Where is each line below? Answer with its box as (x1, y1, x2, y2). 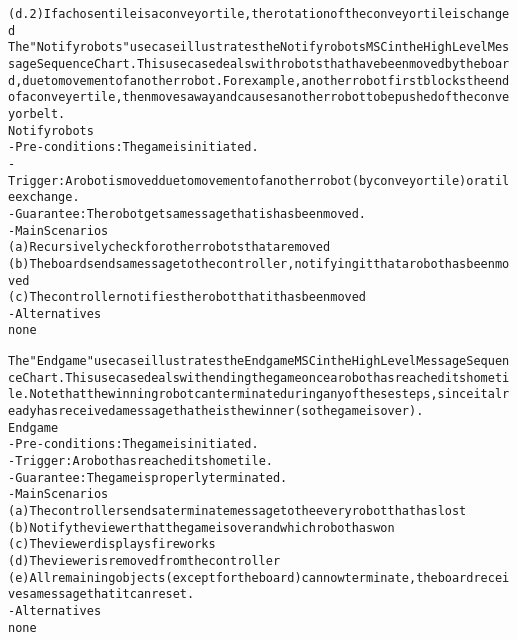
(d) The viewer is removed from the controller (8, 554, 281, 568)
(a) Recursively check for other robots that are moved (8, 240, 331, 255)
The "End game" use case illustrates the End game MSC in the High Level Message (8, 354, 467, 369)
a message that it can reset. (29, 587, 195, 602)
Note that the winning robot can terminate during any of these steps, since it (29, 387, 488, 402)
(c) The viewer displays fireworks (8, 537, 216, 552)
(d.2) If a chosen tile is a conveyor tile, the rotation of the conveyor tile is (8, 7, 467, 21)
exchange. (15, 190, 80, 205)
